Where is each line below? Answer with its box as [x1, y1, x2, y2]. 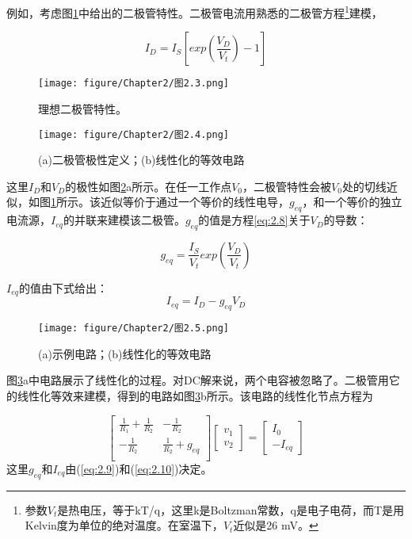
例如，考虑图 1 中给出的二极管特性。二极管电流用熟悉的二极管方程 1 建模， [6, 2, 383, 21]
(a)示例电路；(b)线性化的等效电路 [38, 345, 212, 361]
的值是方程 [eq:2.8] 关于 [198, 212, 311, 228]
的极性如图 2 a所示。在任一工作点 [65, 178, 232, 194]
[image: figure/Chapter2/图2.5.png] [38, 323, 229, 334]
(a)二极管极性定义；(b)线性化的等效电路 [38, 151, 245, 168]
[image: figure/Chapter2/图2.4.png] [38, 128, 229, 140]
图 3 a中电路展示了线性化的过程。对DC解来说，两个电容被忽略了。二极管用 [6, 372, 389, 388]
